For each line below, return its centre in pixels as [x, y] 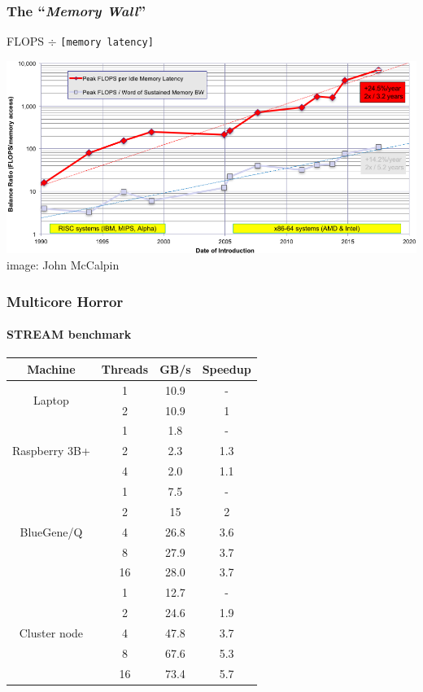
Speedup [227, 368]
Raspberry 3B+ [51, 451]
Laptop [51, 400]
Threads [125, 368]
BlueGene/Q [51, 531]
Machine [51, 368]
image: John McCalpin [63, 265]
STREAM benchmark [69, 334]
